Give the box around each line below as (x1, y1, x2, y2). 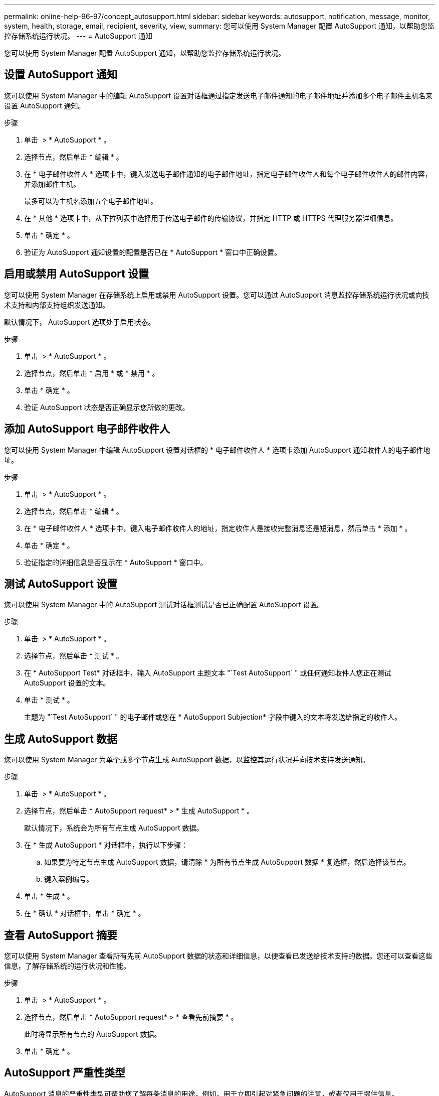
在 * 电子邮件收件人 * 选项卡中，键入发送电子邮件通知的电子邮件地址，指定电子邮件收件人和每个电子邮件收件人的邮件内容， (24, 169, 432, 178)
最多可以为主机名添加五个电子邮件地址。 (24, 196, 157, 205)
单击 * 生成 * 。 (24, 892, 74, 901)
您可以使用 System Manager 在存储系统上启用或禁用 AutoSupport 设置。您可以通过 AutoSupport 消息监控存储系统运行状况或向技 (4, 290, 429, 299)
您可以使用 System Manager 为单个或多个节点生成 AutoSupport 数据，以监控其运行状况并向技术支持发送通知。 (4, 755, 370, 764)
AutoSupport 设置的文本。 (24, 678, 110, 688)
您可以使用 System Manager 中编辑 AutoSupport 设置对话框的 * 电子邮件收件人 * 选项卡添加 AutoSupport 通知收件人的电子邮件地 (4, 445, 430, 454)
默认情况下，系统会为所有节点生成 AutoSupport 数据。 (24, 824, 203, 833)
